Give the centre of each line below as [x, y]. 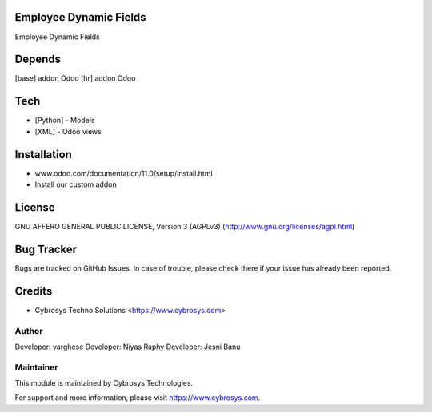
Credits [34, 291]
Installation [43, 154]
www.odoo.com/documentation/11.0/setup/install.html [124, 173]
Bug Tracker [46, 249]
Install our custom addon [76, 184]
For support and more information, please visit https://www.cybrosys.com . [138, 398]
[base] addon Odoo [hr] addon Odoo [75, 78]
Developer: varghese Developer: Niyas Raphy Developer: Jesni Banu [128, 347]
